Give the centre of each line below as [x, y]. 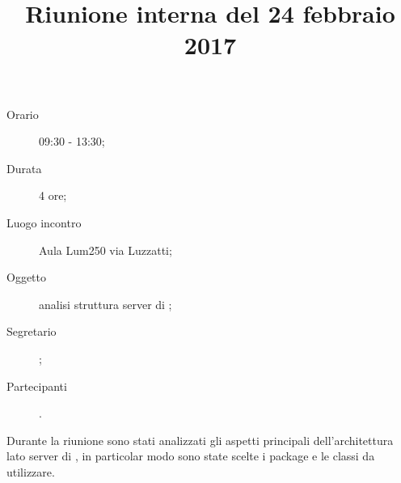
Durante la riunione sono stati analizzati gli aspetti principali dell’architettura [200, 440]
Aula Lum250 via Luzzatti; [106, 250]
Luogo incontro [44, 222]
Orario [23, 114]
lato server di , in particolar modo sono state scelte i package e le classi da [191, 456]
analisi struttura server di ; [106, 304]
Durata [24, 168]
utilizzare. [31, 471]
